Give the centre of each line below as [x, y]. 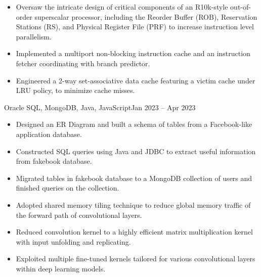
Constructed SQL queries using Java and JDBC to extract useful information [136, 151]
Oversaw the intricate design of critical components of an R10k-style [122, 7]
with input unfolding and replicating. [73, 241]
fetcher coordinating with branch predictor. [83, 63]
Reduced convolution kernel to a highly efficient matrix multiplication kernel [134, 232]
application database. [49, 134]
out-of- [241, 7]
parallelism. [34, 36]
